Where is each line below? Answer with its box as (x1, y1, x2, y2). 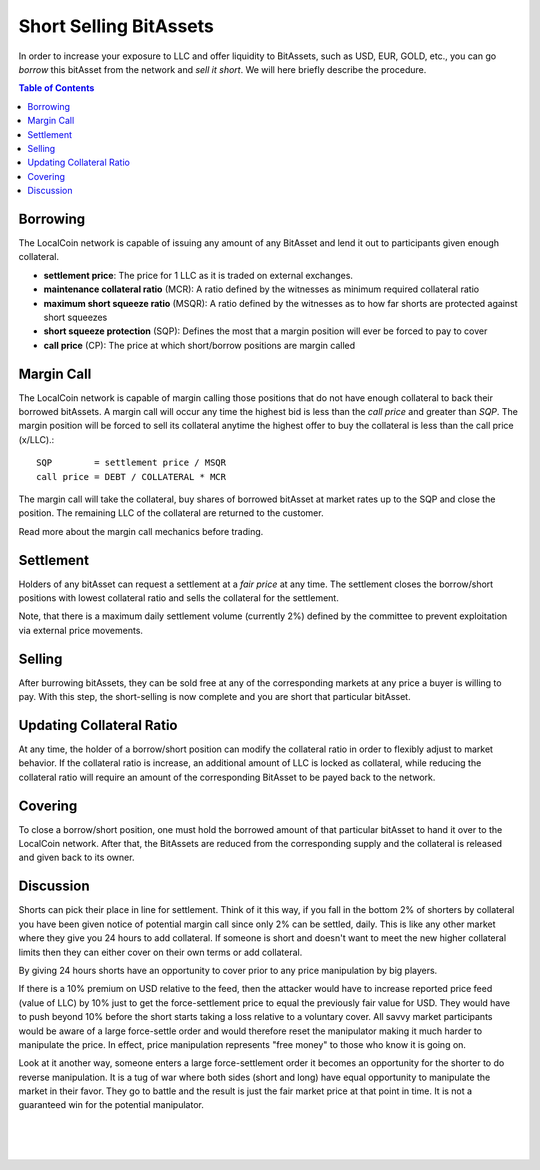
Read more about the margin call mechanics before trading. (18, 525, 264, 537)
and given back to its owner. (18, 851, 135, 864)
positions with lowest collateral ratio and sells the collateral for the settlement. (18, 592, 339, 604)
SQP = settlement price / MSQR (36, 457, 227, 469)
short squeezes (43, 311, 108, 323)
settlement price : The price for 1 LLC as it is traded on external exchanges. (43, 269, 354, 281)
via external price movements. (18, 624, 144, 636)
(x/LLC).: (18, 433, 55, 445)
